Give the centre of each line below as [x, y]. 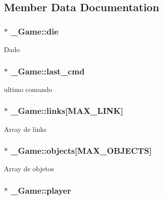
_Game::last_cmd [48, 71]
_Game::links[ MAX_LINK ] [67, 111]
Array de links [25, 129]
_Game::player [41, 190]
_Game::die [35, 31]
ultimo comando [28, 89]
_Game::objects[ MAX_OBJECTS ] [81, 151]
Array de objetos [29, 169]
